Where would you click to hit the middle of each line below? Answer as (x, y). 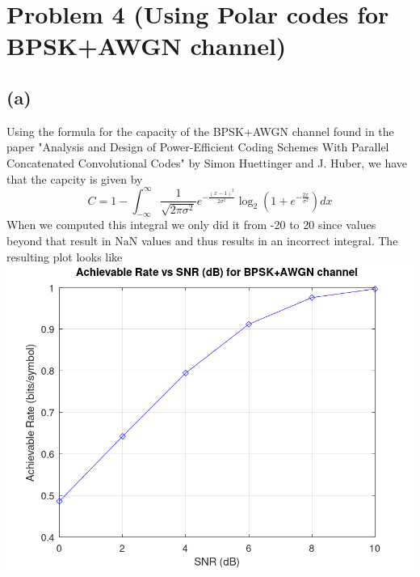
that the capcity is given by (75, 178)
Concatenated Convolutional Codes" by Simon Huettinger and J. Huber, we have (207, 162)
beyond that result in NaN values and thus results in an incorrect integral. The (202, 241)
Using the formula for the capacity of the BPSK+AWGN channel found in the (200, 131)
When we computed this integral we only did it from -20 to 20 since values (191, 225)
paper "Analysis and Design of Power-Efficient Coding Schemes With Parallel (198, 147)
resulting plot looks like (65, 256)
